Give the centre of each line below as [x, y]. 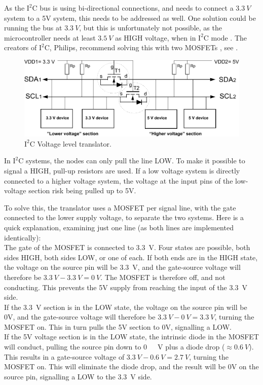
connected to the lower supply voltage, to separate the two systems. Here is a [124, 217]
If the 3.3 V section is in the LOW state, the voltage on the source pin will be [126, 307]
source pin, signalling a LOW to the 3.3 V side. [78, 376]
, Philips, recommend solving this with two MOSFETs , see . [144, 47]
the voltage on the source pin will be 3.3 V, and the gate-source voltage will [122, 267]
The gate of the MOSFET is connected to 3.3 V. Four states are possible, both [127, 247]
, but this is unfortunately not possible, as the [151, 28]
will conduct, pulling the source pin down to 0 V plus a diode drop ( [115, 347]
